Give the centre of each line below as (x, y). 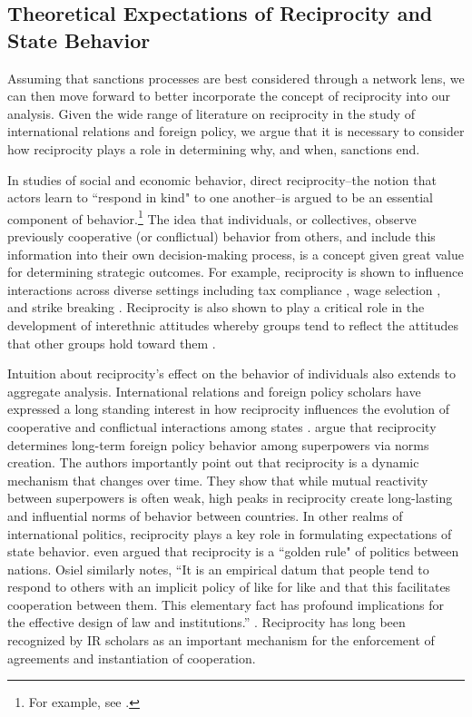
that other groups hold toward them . (112, 343)
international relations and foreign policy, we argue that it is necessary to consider (236, 131)
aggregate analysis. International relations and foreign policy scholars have (214, 391)
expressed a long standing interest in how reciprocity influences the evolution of (229, 409)
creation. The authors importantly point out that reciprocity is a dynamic (213, 462)
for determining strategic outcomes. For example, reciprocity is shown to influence (236, 272)
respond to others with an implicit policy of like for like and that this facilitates (229, 587)
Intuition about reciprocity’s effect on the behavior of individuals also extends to (231, 373)
